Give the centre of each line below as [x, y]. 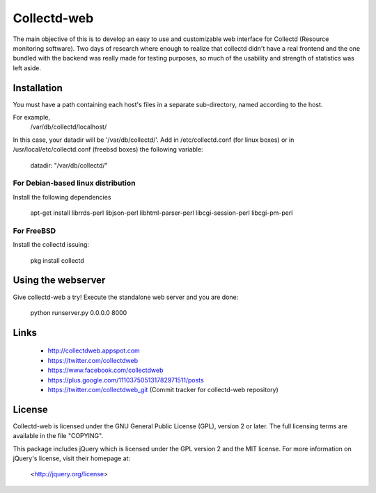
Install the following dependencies [62, 197]
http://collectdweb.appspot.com [94, 350]
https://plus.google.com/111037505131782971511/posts [126, 380]
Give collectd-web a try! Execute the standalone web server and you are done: [126, 297]
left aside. [27, 68]
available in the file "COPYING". [58, 436]
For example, [32, 118]
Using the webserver [59, 281]
